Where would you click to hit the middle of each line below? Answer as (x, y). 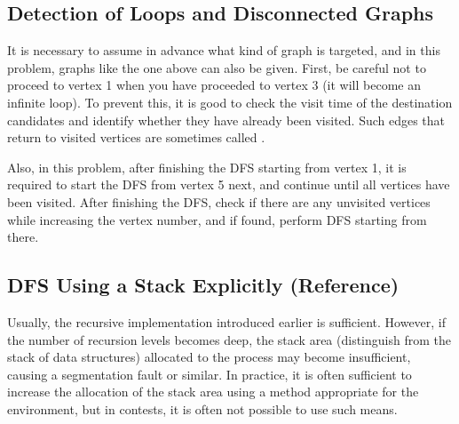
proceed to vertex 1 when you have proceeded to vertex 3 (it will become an (214, 85)
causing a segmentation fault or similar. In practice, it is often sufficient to (210, 374)
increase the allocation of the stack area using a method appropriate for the (213, 392)
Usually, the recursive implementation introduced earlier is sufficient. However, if (227, 321)
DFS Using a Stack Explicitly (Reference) (203, 285)
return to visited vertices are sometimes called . (136, 137)
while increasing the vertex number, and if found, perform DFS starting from (217, 219)
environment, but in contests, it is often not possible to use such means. (202, 408)
